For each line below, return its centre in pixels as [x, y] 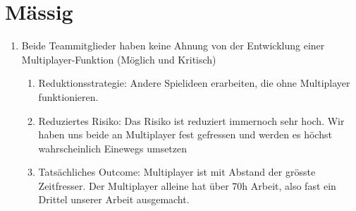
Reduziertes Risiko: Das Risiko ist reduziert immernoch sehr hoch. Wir [191, 120]
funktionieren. [68, 96]
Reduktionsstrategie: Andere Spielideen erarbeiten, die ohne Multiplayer [194, 83]
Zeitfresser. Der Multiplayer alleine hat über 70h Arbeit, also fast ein [187, 185]
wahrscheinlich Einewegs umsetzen [113, 148]
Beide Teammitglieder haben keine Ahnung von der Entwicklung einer [173, 46]
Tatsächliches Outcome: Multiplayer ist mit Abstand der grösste [177, 172]
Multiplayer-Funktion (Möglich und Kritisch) [119, 59]
